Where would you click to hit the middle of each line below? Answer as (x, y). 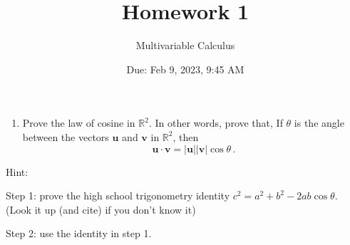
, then (186, 136)
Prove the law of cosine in (79, 123)
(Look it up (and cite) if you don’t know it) (101, 209)
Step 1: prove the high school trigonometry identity (118, 196)
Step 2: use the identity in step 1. (79, 233)
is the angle (319, 123)
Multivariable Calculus (185, 45)
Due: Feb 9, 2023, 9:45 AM (185, 69)
